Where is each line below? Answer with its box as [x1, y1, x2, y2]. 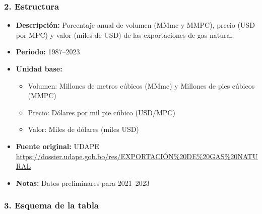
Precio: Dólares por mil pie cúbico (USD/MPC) [28, 107, 175, 117]
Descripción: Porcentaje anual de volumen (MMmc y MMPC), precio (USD [16, 20, 255, 30]
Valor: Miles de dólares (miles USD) [28, 124, 139, 134]
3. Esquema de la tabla [4, 199, 99, 211]
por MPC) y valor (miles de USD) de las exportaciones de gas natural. [16, 29, 234, 40]
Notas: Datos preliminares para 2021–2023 [16, 177, 150, 188]
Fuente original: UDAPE [16, 140, 99, 151]
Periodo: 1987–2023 [16, 46, 80, 57]
